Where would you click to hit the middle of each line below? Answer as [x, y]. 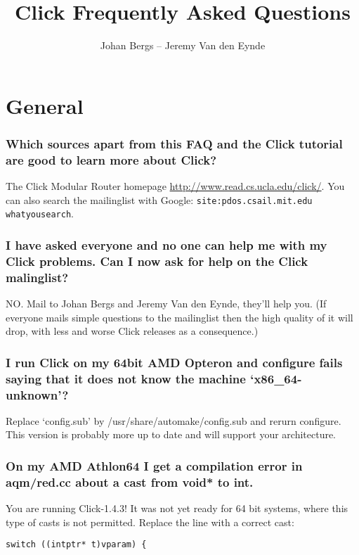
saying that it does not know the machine [126, 378]
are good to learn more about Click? [111, 159]
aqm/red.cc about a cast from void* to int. [130, 481]
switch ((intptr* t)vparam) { [76, 545]
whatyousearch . [40, 213]
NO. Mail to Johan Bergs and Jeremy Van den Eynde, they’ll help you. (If [166, 304]
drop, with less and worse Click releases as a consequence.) [132, 331]
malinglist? [37, 277]
